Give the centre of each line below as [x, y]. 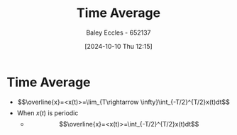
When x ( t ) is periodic [48, 113]
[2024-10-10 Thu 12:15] [118, 46]
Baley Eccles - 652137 [118, 33]
